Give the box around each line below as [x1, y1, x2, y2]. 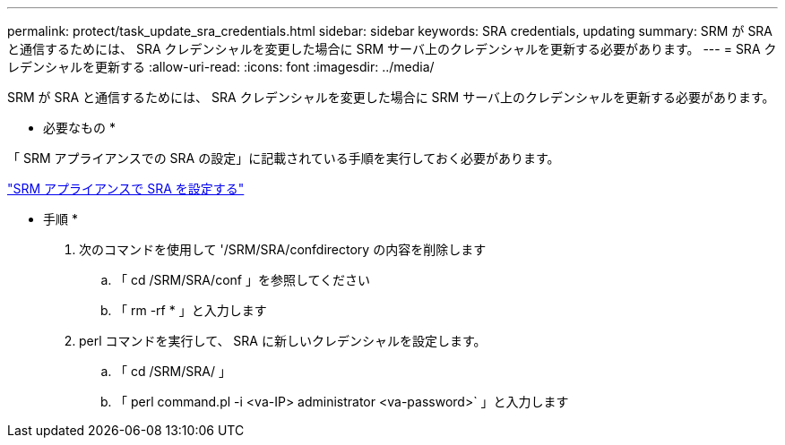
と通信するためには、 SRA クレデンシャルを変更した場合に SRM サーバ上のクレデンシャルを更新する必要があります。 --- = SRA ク [7, 41, 777, 56]
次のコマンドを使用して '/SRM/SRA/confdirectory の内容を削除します [79, 242, 487, 257]
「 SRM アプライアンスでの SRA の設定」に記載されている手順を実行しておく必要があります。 [7, 150, 560, 166]
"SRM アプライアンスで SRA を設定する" [7, 181, 245, 196]
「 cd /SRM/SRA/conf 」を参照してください [115, 272, 371, 287]
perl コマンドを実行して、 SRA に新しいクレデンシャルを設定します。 [79, 333, 487, 348]
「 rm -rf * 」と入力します [115, 303, 267, 318]
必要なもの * [43, 120, 116, 135]
